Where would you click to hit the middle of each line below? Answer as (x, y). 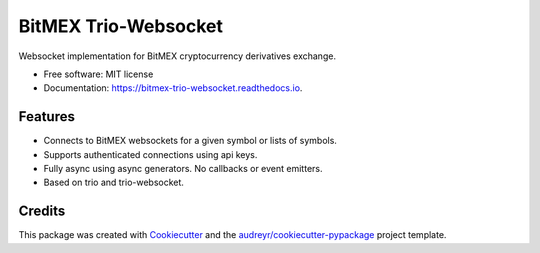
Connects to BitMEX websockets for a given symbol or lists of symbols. (190, 141)
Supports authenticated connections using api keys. (150, 154)
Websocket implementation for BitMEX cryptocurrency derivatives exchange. (177, 56)
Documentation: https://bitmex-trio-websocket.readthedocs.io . (173, 88)
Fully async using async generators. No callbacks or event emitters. (183, 169)
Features (46, 116)
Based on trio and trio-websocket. (114, 182)
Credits (42, 211)
